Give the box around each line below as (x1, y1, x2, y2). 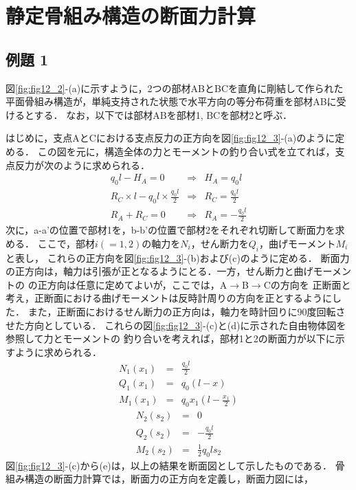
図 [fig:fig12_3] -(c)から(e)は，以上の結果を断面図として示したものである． (5, 458, 333, 472)
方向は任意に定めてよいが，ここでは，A (47, 277, 227, 291)
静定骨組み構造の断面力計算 (5, 1, 256, 30)
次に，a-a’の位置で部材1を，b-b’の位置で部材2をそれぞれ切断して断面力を (5, 223, 335, 237)
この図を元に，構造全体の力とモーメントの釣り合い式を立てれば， (37, 144, 335, 158)
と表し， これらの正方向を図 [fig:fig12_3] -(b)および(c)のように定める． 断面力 (5, 250, 350, 265)
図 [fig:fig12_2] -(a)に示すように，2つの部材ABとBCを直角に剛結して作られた (5, 80, 344, 95)
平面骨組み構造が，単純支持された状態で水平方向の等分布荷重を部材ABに (5, 94, 337, 109)
